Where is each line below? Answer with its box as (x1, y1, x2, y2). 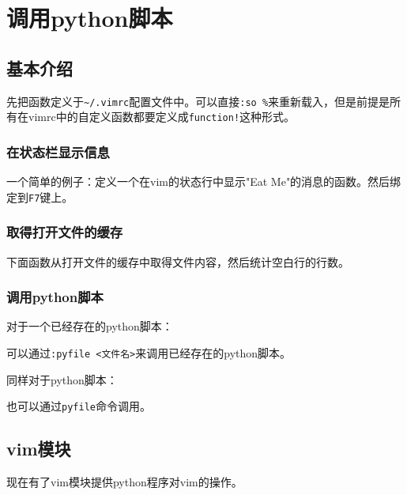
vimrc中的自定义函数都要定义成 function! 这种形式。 (28, 108, 296, 125)
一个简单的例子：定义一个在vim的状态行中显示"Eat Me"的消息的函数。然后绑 (6, 173, 401, 190)
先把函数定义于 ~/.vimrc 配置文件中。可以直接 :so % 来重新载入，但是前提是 (6, 93, 390, 109)
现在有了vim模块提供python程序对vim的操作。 (6, 474, 243, 490)
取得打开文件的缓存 (6, 222, 123, 242)
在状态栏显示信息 (6, 142, 110, 161)
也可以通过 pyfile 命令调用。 (6, 398, 151, 414)
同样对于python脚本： (6, 371, 118, 387)
